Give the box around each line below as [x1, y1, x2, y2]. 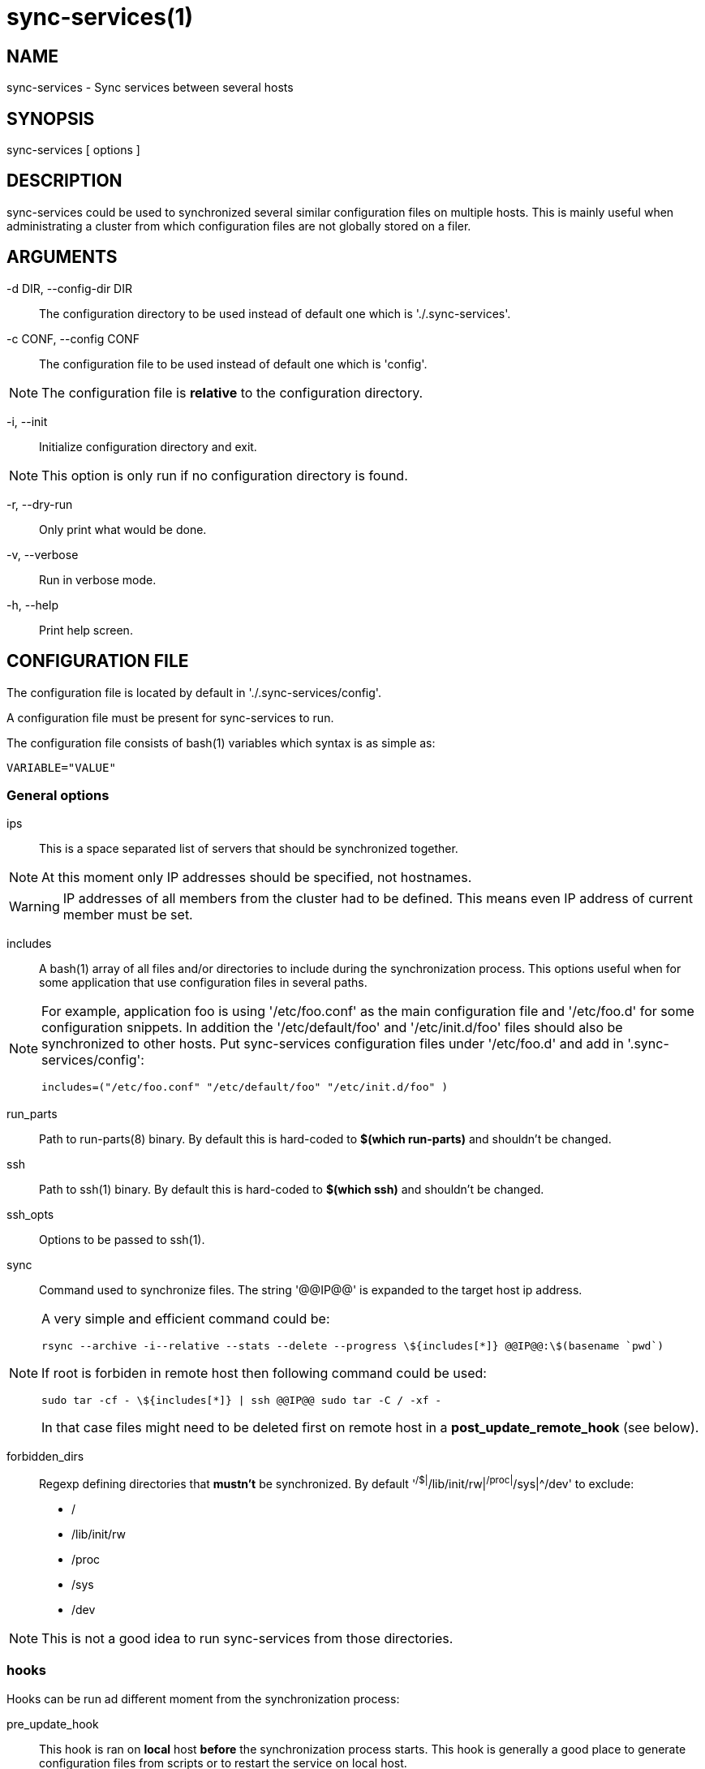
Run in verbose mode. [39, 572, 157, 587]
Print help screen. [39, 622, 133, 637]
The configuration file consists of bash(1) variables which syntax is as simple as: [6, 735, 436, 750]
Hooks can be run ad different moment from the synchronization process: [6, 1691, 400, 1706]
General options [6, 786, 110, 803]
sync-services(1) [6, 3, 194, 31]
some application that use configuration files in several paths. [39, 975, 368, 990]
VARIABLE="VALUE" [6, 760, 116, 774]
